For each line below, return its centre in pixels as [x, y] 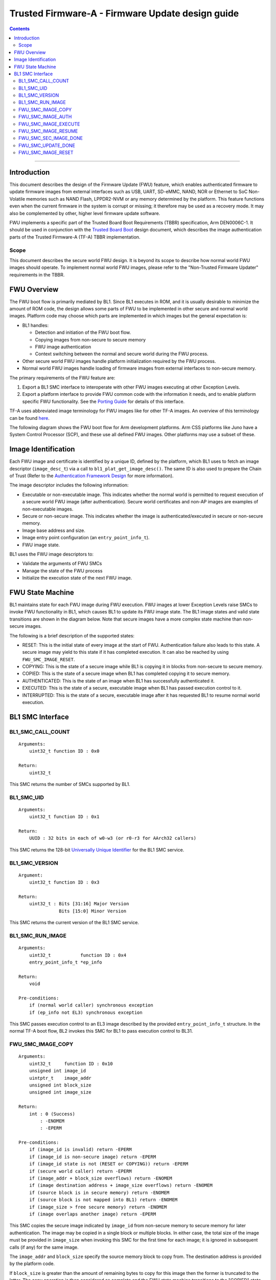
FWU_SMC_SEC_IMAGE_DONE [51, 138]
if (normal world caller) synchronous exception [91, 1005]
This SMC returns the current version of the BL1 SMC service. [74, 923]
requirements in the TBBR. [37, 274]
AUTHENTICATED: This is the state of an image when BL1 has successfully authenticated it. [118, 680]
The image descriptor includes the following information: [69, 485]
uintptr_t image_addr [60, 1078]
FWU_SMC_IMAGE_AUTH [45, 117]
